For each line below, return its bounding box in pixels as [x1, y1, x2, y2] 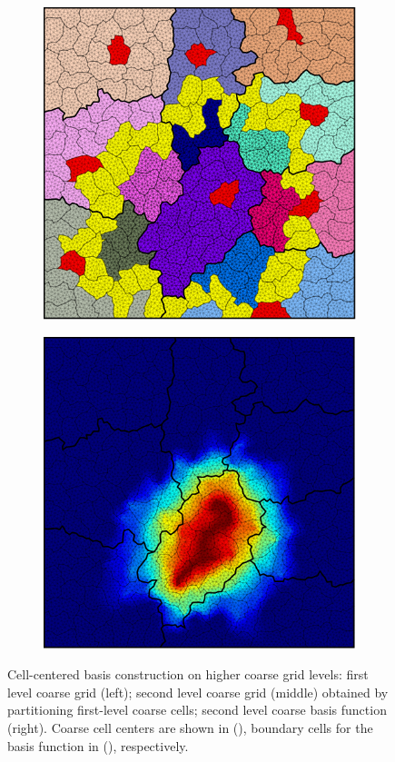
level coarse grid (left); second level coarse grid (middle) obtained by [7, 682, 389, 701]
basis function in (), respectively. [7, 736, 189, 755]
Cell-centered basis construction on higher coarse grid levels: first [7, 665, 369, 684]
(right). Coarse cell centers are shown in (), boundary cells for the [7, 717, 373, 737]
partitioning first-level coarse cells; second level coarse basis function [7, 700, 387, 719]
